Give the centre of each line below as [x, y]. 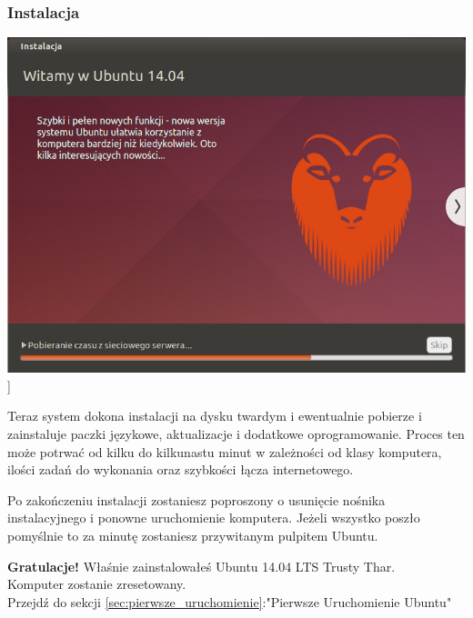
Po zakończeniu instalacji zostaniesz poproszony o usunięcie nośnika [196, 499]
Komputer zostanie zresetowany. [97, 584]
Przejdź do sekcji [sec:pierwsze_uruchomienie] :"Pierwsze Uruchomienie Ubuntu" [230, 601]
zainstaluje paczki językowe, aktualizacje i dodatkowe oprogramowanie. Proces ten [236, 433]
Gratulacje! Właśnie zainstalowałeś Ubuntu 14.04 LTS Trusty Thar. [201, 566]
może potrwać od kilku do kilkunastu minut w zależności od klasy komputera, [225, 451]
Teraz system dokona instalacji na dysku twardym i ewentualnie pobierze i [215, 416]
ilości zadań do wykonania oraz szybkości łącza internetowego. [181, 469]
